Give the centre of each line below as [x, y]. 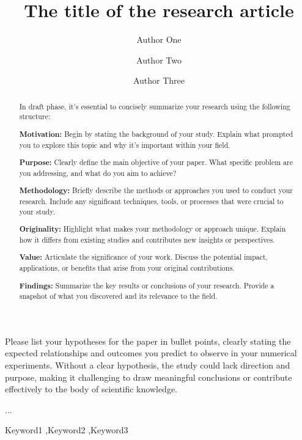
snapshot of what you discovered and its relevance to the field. [118, 296]
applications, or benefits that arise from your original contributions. [127, 268]
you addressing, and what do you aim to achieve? [98, 173]
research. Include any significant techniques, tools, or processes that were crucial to [151, 201]
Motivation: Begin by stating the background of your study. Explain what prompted [156, 134]
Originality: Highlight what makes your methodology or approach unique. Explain [153, 229]
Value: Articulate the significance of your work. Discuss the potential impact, [143, 257]
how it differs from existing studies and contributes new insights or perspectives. [147, 239]
